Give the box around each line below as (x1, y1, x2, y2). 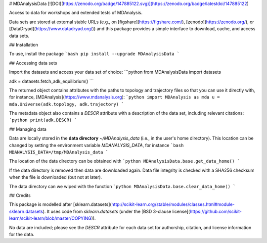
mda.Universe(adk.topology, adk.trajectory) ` (9, 101, 124, 107)
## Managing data (9, 126, 47, 132)
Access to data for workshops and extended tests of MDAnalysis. (9, 10, 143, 16)
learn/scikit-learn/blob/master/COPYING (9, 215, 91, 221)
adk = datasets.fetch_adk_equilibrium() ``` (9, 78, 94, 84)
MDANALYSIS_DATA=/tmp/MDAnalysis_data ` (9, 149, 109, 155)
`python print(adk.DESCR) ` (9, 117, 78, 123)
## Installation (9, 42, 38, 48)
